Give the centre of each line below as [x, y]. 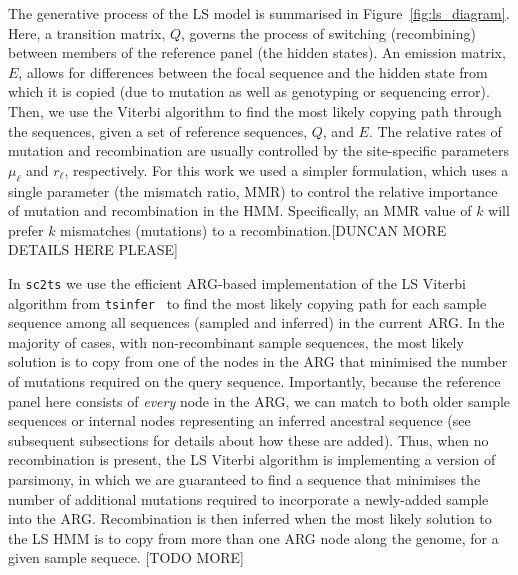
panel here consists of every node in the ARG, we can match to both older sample [259, 400]
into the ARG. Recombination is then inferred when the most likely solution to [250, 518]
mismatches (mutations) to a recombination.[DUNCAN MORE [253, 229]
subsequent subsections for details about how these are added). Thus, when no [248, 439]
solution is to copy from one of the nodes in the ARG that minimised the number [258, 361]
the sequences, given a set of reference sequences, [158, 130]
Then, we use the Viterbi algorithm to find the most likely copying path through [255, 110]
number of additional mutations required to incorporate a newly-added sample [248, 498]
